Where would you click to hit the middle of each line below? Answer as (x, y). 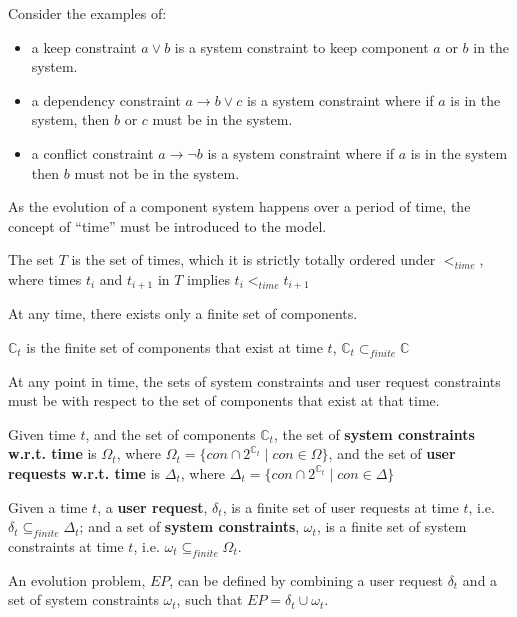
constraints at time (66, 545)
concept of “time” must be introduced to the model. (167, 225)
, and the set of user (392, 453)
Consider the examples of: (87, 13)
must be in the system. (222, 119)
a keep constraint (84, 46)
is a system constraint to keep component (301, 46)
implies (208, 278)
